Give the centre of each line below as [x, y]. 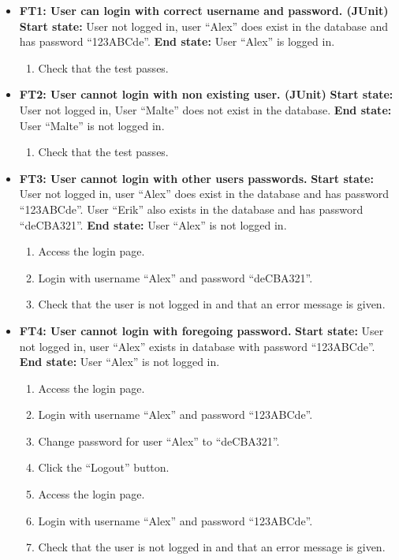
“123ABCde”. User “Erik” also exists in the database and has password [191, 209]
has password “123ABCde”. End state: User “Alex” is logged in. [177, 41]
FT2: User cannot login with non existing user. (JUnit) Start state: [206, 94]
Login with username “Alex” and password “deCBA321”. [175, 277]
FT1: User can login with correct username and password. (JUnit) [204, 10]
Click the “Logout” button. [104, 467]
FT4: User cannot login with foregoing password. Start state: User [201, 330]
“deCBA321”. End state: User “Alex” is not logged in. [153, 224]
